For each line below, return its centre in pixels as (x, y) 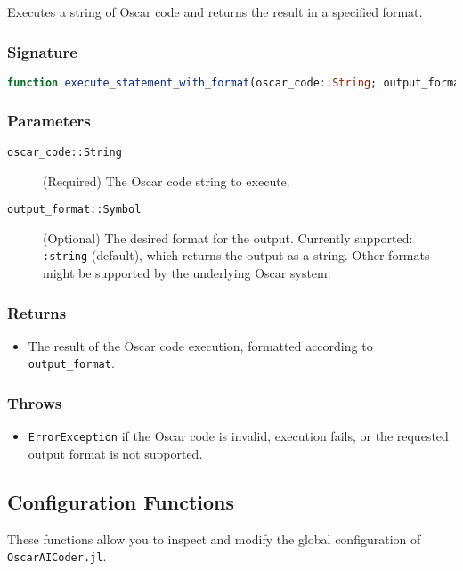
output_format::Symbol (74, 210)
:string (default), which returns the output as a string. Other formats (236, 255)
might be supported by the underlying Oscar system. (187, 273)
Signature (42, 51)
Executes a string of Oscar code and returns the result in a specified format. (215, 12)
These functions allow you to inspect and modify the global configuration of (214, 538)
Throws (35, 403)
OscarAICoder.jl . (57, 556)
